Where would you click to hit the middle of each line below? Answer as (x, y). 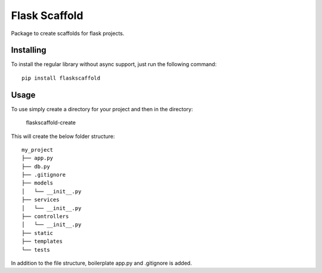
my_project (38, 150)
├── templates (42, 241)
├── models (38, 183)
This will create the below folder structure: (63, 136)
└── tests (36, 250)
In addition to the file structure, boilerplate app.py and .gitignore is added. (101, 263)
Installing (29, 50)
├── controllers (45, 216)
